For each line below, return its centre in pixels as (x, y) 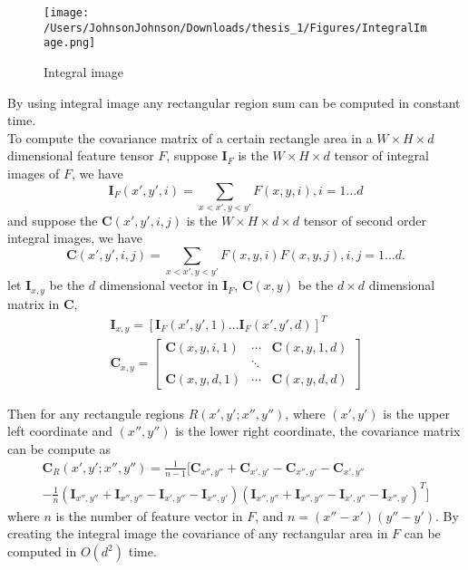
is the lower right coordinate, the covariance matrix (318, 431)
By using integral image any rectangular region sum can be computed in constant (234, 102)
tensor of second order (365, 220)
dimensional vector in (159, 285)
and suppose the (53, 220)
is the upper (416, 413)
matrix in (34, 303)
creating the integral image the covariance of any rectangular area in (198, 533)
